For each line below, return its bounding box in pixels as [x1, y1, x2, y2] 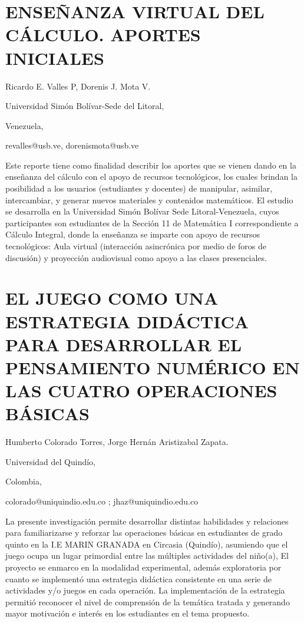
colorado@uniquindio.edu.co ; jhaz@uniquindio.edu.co [5, 495, 199, 507]
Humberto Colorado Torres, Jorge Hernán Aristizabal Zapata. [5, 436, 229, 448]
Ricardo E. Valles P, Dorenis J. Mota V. [5, 80, 151, 92]
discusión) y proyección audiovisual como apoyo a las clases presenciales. [5, 251, 267, 263]
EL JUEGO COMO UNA [5, 286, 219, 310]
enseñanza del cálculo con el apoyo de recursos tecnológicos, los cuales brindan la [5, 170, 298, 183]
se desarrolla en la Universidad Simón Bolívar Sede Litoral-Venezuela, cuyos [5, 205, 279, 217]
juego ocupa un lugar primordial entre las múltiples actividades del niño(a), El [5, 549, 289, 562]
